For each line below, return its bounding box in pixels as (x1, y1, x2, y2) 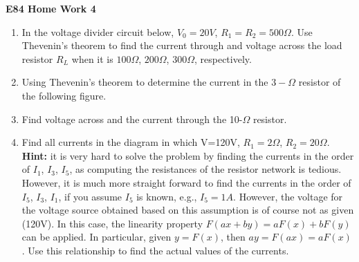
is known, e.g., (136, 189, 197, 203)
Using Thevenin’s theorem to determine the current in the (21, 75, 268, 89)
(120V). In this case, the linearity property (21, 216, 203, 230)
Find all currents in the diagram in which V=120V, (21, 135, 240, 149)
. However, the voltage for (233, 189, 343, 203)
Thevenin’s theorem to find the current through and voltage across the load (21, 38, 342, 53)
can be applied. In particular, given (21, 230, 172, 244)
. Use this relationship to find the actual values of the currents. (21, 243, 289, 257)
